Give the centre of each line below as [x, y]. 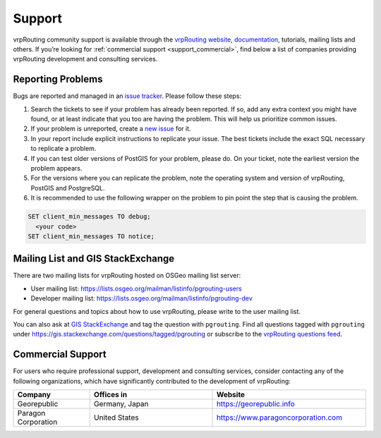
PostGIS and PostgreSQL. [68, 188]
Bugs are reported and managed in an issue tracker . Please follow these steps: [127, 96]
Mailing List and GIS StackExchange [94, 258]
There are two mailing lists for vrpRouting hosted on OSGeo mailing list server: [127, 276]
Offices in [110, 395]
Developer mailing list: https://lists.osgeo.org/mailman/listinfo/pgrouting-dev [142, 298]
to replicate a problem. [64, 149]
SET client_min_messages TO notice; [91, 236]
